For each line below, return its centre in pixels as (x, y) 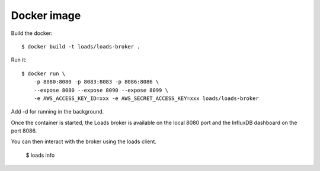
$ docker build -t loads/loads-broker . (81, 46)
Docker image (46, 15)
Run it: (19, 60)
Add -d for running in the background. (57, 112)
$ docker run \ (44, 73)
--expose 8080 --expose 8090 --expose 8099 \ (101, 90)
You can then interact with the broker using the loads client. (84, 141)
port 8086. (24, 131)
